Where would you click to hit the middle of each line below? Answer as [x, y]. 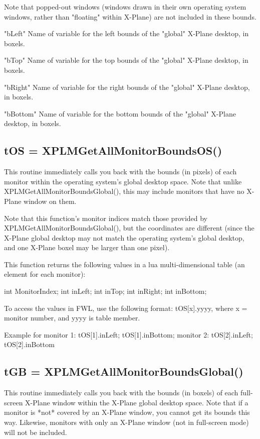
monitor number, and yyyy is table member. [72, 318]
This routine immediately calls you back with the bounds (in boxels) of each [121, 393]
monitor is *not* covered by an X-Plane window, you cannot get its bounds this [127, 412]
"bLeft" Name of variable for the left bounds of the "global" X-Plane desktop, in [126, 33]
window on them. [50, 201]
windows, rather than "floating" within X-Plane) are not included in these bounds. [130, 16]
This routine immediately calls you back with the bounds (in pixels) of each [120, 172]
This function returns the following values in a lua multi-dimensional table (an [124, 264]
